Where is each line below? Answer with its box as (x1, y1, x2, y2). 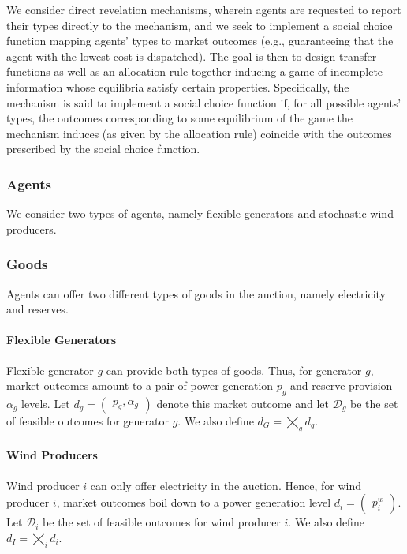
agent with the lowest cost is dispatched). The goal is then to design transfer (6, 47, 377, 64)
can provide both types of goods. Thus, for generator (106, 361, 362, 378)
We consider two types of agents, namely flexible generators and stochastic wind (6, 205, 394, 222)
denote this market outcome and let (156, 395, 330, 411)
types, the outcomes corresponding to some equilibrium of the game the (6, 110, 353, 126)
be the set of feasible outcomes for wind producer (43, 514, 281, 530)
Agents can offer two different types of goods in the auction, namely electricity (6, 285, 386, 301)
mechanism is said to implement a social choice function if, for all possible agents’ (6, 94, 401, 110)
